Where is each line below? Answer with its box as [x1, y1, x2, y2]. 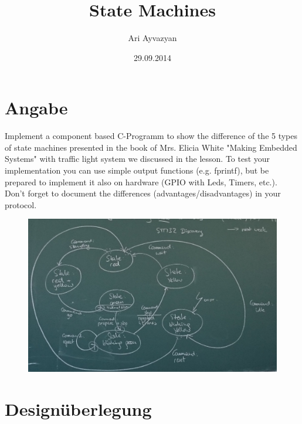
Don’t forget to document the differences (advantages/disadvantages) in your [5, 187, 281, 199]
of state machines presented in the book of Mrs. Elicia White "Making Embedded [5, 141, 297, 153]
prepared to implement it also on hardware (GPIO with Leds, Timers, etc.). [5, 175, 277, 188]
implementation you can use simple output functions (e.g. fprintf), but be [5, 164, 269, 177]
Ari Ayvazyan [128, 32, 177, 44]
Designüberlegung [5, 396, 152, 420]
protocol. [5, 198, 37, 211]
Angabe [5, 96, 68, 120]
